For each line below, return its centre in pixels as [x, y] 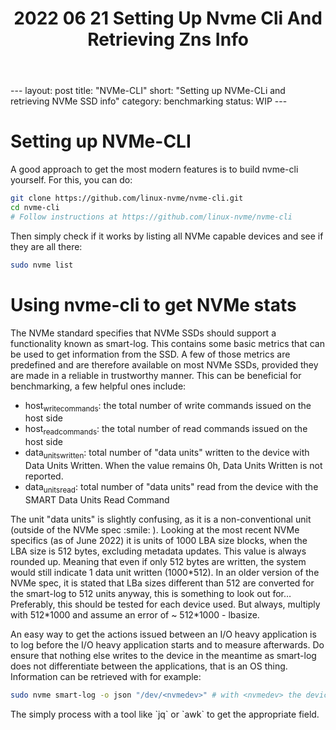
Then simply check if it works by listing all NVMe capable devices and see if [167, 236]
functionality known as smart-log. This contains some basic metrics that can [167, 343]
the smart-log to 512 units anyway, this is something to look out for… [151, 593]
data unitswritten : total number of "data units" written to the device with [167, 454]
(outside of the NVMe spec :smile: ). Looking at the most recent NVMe [155, 529]
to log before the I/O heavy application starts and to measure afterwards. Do [167, 644]
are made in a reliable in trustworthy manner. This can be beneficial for [156, 375]
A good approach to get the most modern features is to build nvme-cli [154, 169]
